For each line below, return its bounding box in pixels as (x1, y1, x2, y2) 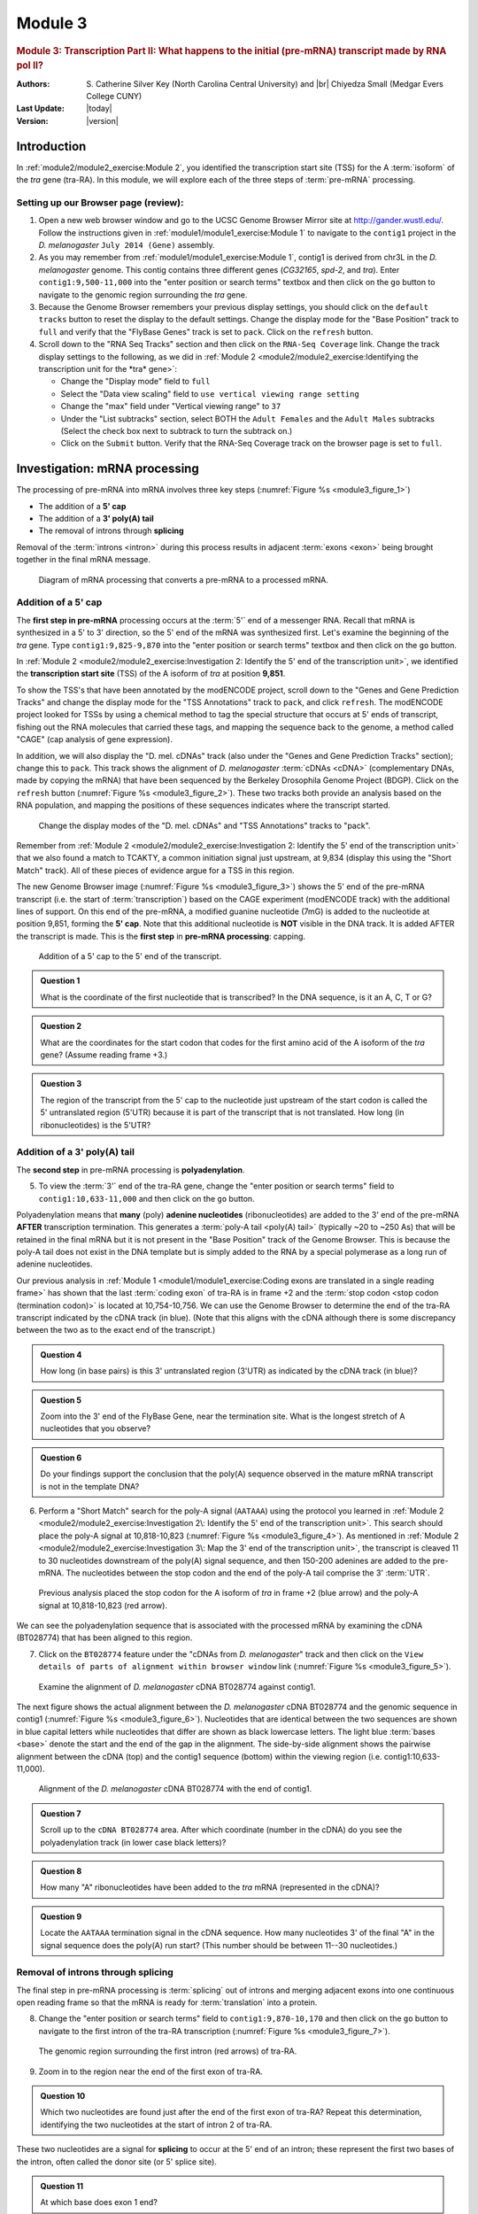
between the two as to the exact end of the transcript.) (16, 1325, 216, 1335)
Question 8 (40, 1865, 82, 1877)
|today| (86, 103, 112, 114)
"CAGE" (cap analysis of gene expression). (16, 734, 173, 745)
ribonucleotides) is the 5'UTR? (40, 1119, 151, 1130)
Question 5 (40, 1395, 82, 1405)
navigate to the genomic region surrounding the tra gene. (38, 289, 248, 300)
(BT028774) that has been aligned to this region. (16, 1632, 193, 1643)
